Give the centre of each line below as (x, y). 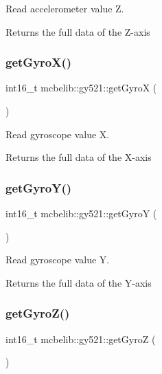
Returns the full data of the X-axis (79, 157)
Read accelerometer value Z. (65, 8)
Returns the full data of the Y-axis (79, 282)
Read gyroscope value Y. (58, 260)
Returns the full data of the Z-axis (78, 31)
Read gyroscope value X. (58, 134)
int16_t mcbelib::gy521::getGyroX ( (81, 88)
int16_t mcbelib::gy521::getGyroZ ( (81, 339)
